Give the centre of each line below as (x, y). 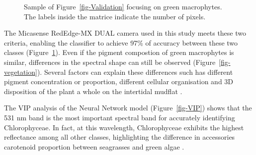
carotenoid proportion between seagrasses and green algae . (94, 146)
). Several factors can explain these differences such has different (135, 72)
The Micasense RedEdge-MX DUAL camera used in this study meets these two (125, 33)
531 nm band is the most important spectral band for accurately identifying (120, 117)
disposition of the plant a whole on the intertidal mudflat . (93, 91)
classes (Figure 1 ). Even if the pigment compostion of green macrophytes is (119, 52)
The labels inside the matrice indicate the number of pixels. (115, 16)
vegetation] (21, 72)
